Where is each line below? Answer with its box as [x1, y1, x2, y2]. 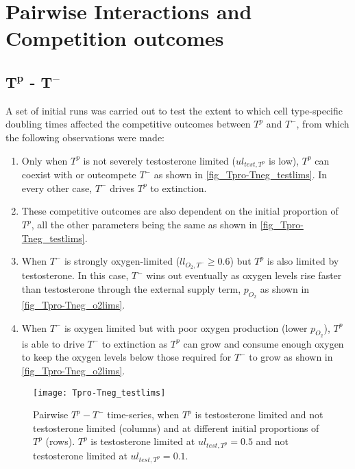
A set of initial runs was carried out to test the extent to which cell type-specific [5, 103, 343, 117]
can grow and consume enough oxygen [183, 336, 344, 350]
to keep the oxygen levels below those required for [21, 350, 232, 364]
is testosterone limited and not [195, 407, 323, 422]
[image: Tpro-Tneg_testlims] [33, 387, 166, 398]
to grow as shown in [249, 350, 333, 364]
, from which [296, 117, 350, 131]
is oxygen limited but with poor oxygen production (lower [64, 320, 308, 335]
